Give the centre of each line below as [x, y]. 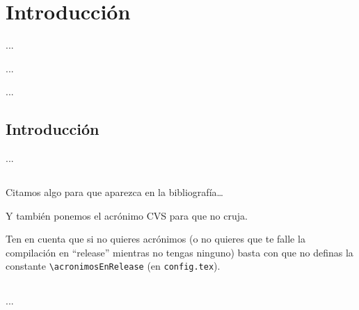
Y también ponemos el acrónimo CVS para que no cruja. [127, 215]
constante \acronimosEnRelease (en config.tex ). [113, 266]
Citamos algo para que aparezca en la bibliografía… [114, 192]
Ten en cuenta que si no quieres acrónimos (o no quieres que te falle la [155, 239]
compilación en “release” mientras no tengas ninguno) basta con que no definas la [179, 252]
